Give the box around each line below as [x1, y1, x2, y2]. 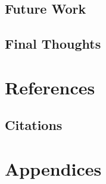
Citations [5, 116, 63, 134]
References [5, 75, 95, 99]
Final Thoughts [5, 34, 101, 53]
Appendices [5, 156, 102, 180]
